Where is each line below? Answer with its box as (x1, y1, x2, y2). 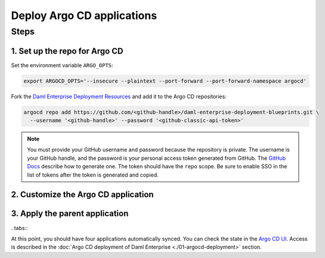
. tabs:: (11, 224, 28, 231)
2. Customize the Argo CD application (11, 190, 154, 200)
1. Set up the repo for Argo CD (11, 46, 123, 56)
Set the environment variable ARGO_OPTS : (11, 61, 113, 68)
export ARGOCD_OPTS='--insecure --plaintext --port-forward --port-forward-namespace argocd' (23, 77, 307, 84)
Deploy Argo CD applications (11, 9, 157, 22)
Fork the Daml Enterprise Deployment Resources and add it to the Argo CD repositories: (11, 93, 227, 100)
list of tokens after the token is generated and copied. (27, 171, 159, 178)
